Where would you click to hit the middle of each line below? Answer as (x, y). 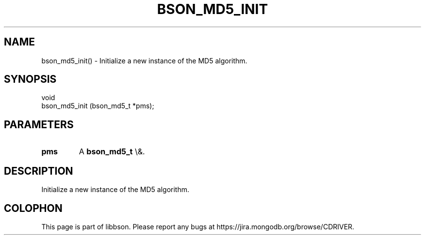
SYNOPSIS (30, 79)
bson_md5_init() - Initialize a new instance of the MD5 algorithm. (144, 60)
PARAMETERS (39, 124)
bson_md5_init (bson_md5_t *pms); (98, 106)
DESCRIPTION (39, 171)
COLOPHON (33, 208)
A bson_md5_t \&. (112, 152)
